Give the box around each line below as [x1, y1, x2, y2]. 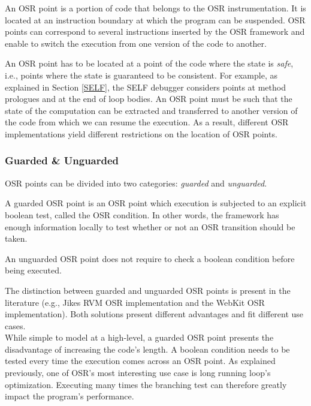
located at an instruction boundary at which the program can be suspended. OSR [5, 13, 306, 26]
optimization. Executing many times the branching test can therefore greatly [5, 378, 287, 390]
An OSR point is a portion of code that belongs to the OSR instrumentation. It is [5, 2, 306, 14]
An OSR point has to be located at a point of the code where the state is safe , [5, 57, 294, 70]
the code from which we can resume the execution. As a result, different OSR [5, 116, 289, 128]
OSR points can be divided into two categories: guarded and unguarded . [5, 176, 267, 189]
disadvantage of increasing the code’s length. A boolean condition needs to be [5, 342, 290, 355]
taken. [5, 232, 28, 245]
